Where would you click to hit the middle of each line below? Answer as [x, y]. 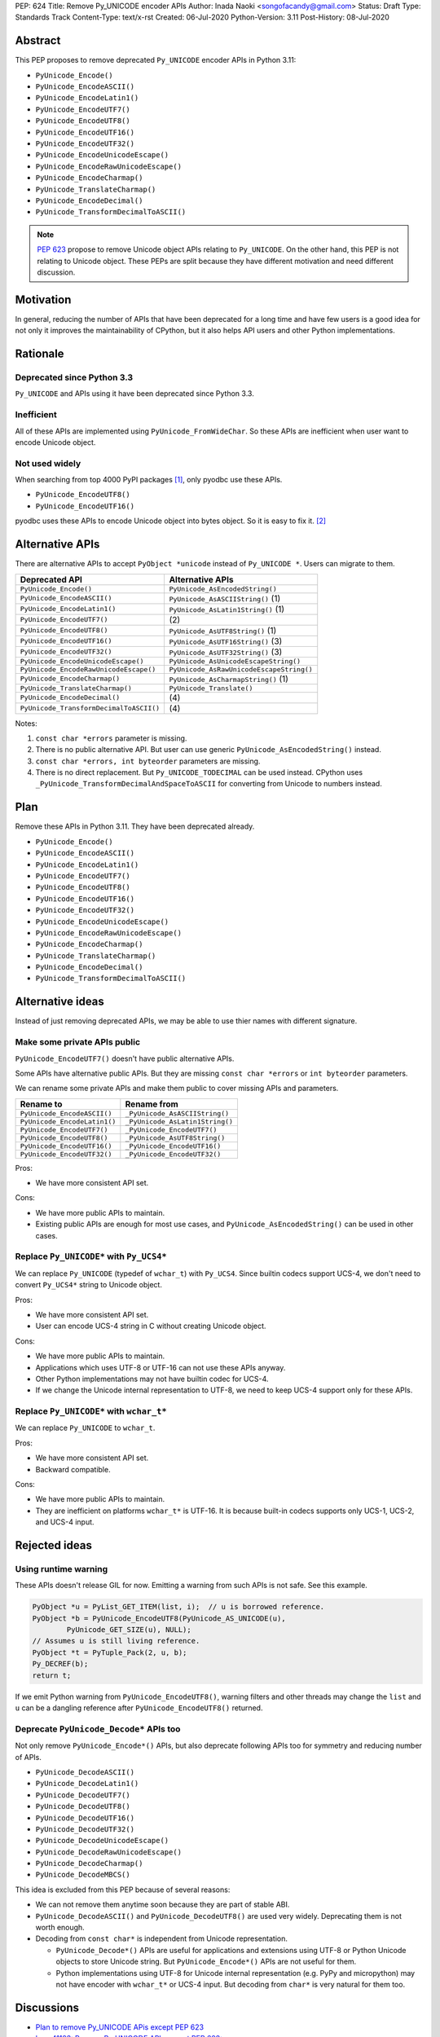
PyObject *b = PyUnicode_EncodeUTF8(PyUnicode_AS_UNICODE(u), [159, 1618]
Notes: [26, 723]
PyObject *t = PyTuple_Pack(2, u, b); [110, 1652]
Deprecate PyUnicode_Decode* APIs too [98, 1729]
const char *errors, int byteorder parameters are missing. [148, 761]
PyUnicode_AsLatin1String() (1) [227, 609]
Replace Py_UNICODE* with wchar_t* [91, 1411]
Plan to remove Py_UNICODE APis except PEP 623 [119, 2027]
